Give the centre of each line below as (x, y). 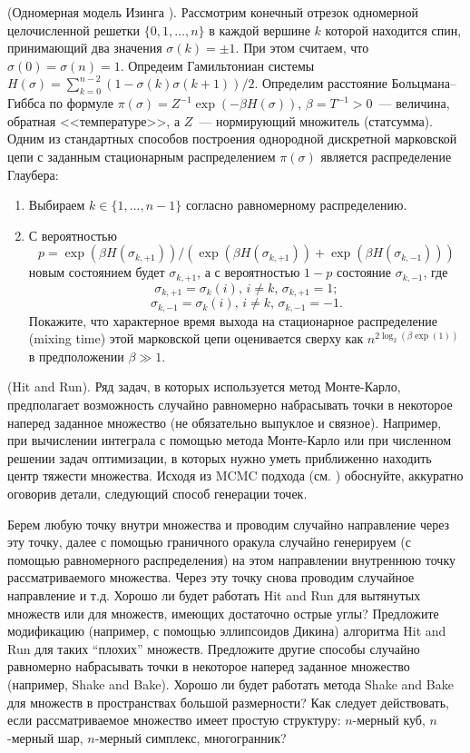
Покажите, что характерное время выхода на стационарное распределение (233, 320)
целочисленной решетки (74, 30)
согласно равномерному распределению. (296, 205)
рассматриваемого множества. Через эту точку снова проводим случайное (211, 577)
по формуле (82, 103)
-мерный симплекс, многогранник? (191, 737)
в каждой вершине (259, 30)
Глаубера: (33, 174)
